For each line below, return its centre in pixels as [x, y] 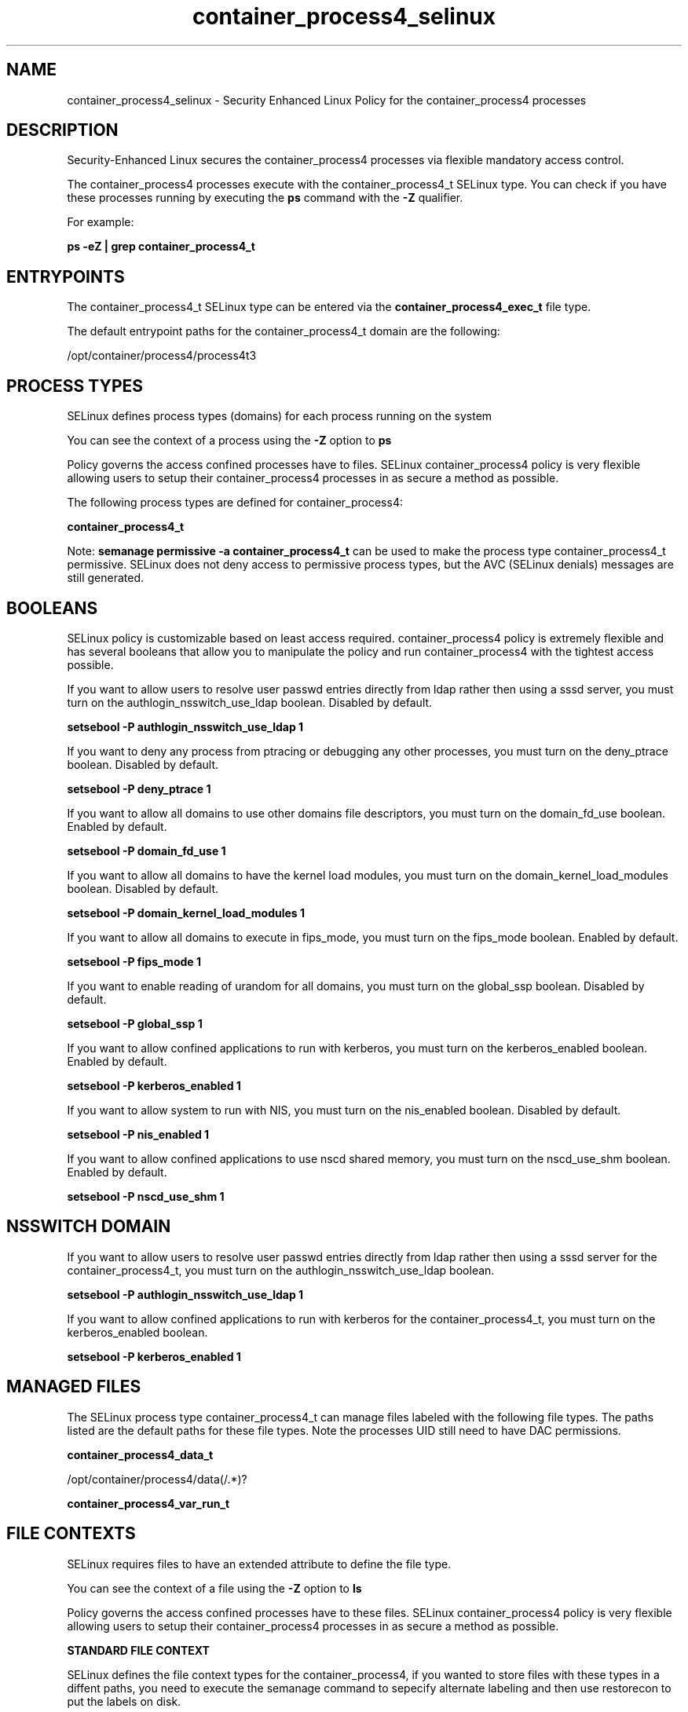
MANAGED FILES [74, 1387]
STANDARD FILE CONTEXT [138, 1650]
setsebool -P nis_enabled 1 [138, 1134]
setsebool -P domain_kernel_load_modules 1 [186, 913]
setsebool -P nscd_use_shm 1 [146, 1196]
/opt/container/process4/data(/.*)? [157, 1479]
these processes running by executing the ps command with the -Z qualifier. [265, 198]
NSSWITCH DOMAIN [89, 1227]
